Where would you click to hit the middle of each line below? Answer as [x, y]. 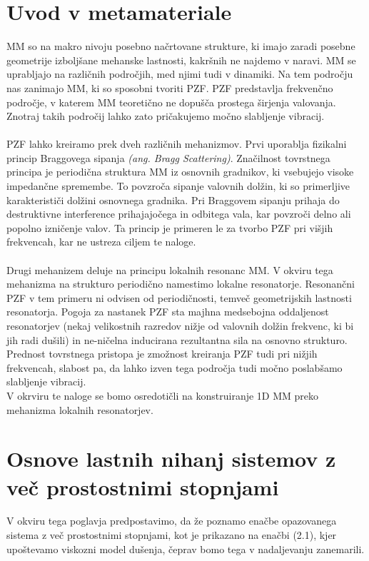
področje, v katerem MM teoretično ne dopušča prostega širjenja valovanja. [171, 102]
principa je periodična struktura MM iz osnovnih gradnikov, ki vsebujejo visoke [180, 172]
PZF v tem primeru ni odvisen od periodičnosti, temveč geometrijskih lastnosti [179, 297]
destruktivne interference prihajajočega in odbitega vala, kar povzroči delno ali [179, 214]
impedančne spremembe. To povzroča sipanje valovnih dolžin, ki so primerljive [178, 186]
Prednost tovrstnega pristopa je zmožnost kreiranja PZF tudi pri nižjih [162, 354]
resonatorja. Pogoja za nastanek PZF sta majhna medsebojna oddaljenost [168, 312]
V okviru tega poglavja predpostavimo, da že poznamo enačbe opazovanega [172, 521]
